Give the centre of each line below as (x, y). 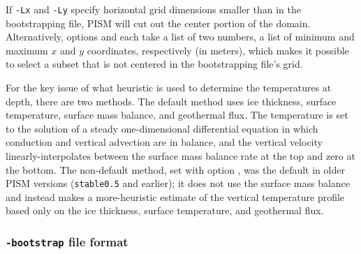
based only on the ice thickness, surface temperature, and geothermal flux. (165, 210)
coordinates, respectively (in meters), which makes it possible (218, 50)
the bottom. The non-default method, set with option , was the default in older (175, 169)
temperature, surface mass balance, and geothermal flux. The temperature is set (177, 115)
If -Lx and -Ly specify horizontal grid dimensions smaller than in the (153, 9)
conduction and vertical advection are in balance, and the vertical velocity (164, 142)
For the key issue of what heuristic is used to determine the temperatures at (169, 88)
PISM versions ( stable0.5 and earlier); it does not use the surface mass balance (178, 183)
